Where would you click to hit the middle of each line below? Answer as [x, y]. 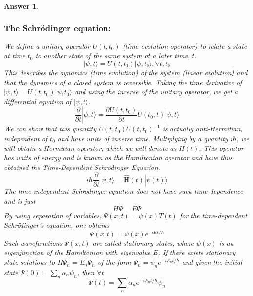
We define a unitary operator [47, 46]
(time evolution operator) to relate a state [185, 46]
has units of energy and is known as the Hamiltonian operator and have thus [118, 158]
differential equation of [38, 101]
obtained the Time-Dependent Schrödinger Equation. [82, 167]
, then [86, 272]
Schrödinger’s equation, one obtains [57, 225]
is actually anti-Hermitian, [202, 129]
